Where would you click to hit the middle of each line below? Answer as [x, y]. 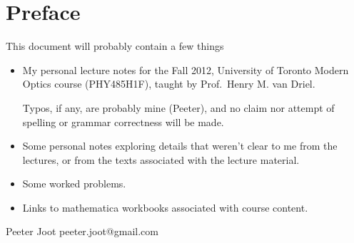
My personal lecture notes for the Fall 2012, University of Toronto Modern [186, 69]
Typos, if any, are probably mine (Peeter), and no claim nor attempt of [178, 107]
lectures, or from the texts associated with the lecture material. [161, 159]
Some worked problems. [74, 183]
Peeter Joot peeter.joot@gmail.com [82, 231]
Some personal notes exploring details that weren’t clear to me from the [180, 146]
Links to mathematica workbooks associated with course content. [165, 207]
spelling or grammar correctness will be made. [123, 121]
